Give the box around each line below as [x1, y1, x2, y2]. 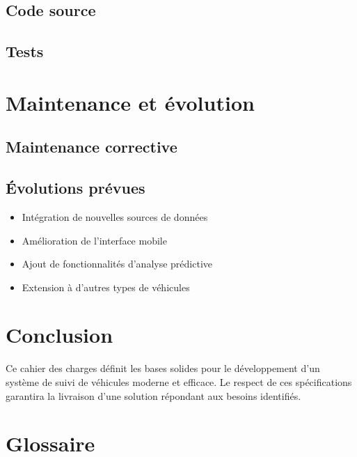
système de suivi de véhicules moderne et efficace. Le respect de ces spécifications [6, 375, 352, 389]
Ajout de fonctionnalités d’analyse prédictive [22, 256, 213, 271]
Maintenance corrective [6, 136, 177, 157]
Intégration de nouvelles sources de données [22, 209, 208, 224]
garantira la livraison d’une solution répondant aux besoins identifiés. [6, 388, 301, 403]
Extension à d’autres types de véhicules [22, 279, 190, 294]
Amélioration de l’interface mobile [22, 233, 167, 247]
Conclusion [6, 320, 113, 349]
